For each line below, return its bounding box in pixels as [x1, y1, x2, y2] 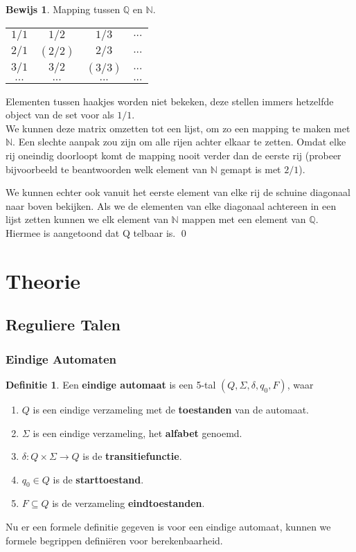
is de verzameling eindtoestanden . [52, 496, 205, 510]
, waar [287, 377, 314, 391]
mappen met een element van [181, 212, 306, 226]
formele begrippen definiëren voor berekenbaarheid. [6, 533, 223, 547]
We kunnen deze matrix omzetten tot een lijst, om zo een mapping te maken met [6, 121, 350, 135]
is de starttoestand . [53, 472, 144, 486]
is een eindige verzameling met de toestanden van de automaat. [33, 402, 310, 416]
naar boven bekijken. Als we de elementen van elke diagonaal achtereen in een [6, 198, 337, 213]
